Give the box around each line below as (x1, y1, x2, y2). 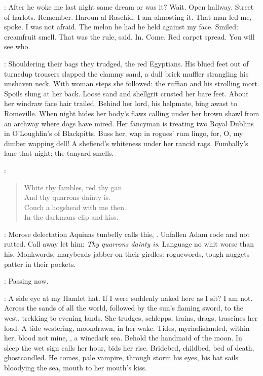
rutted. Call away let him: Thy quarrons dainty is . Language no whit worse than (4, 238, 254, 249)
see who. (4, 41, 30, 52)
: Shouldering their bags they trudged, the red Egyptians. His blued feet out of (4, 58, 249, 69)
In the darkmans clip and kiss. (24, 212, 119, 222)
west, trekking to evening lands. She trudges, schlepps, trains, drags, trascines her (4, 313, 258, 323)
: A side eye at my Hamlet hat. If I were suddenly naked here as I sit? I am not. (4, 292, 253, 303)
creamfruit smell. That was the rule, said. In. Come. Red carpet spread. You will (4, 31, 255, 42)
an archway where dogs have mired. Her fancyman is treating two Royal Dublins (4, 118, 254, 128)
